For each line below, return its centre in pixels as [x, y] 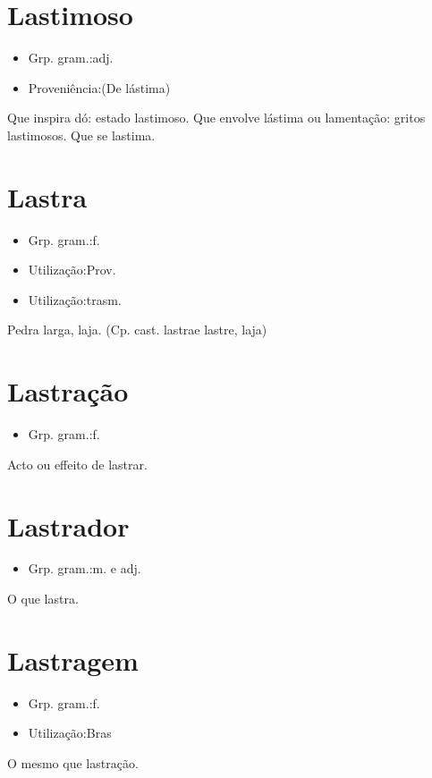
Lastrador [68, 525]
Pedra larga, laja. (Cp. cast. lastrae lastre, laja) [137, 330]
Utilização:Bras [70, 733]
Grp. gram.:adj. [71, 58]
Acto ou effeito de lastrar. [77, 464]
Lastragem [73, 660]
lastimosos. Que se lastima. [81, 135]
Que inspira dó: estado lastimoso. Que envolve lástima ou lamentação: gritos [216, 118]
